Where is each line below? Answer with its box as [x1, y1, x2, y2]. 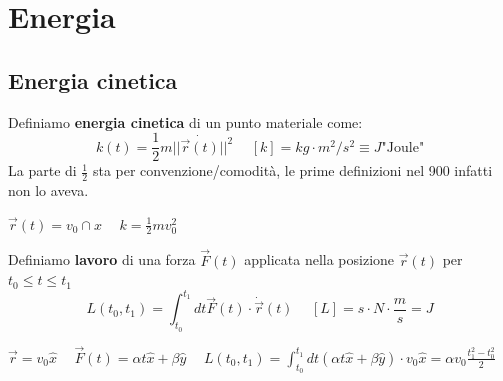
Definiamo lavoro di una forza [8, 249, 196, 270]
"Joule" [381, 140, 425, 155]
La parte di [8, 160, 77, 181]
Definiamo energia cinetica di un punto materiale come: [8, 111, 363, 132]
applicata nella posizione [244, 249, 395, 270]
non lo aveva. [8, 180, 89, 201]
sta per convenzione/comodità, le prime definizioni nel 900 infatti [92, 160, 493, 181]
